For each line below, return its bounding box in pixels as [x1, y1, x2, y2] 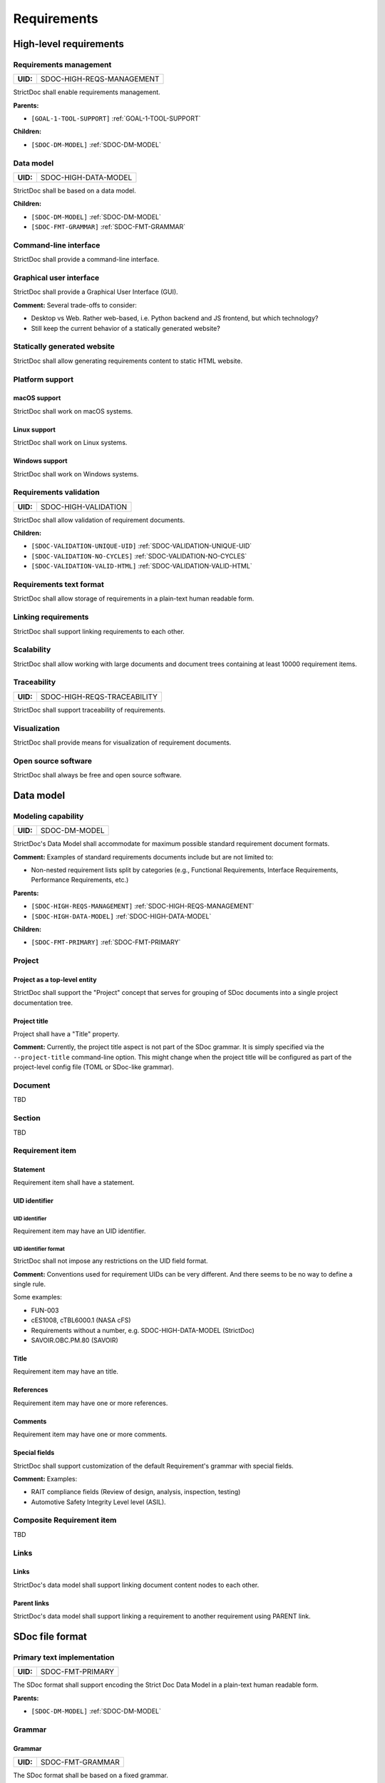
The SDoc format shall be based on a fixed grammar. [13, 1771, 169, 1779]
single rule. [13, 1280, 46, 1289]
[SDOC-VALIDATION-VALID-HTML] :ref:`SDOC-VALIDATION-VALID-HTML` [31, 562, 252, 571]
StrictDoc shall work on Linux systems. [13, 439, 128, 447]
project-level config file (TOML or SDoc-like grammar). [13, 1063, 174, 1071]
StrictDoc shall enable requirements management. [13, 88, 160, 96]
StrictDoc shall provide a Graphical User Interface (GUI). [13, 287, 178, 296]
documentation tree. [13, 998, 73, 1007]
